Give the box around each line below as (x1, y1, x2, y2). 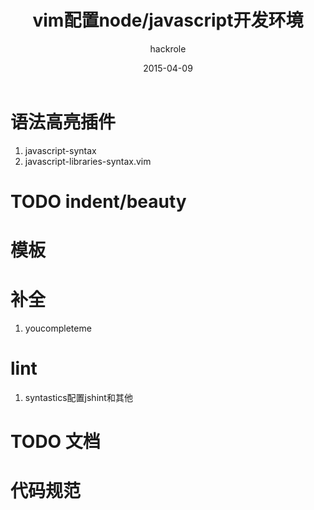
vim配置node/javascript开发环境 (32, 9, 304, 32)
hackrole (149, 42, 187, 55)
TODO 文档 (10, 431, 101, 453)
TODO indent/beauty (10, 190, 187, 213)
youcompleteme (24, 322, 92, 334)
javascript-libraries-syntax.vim (24, 155, 152, 167)
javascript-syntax (24, 144, 97, 156)
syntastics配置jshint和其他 (24, 391, 133, 403)
